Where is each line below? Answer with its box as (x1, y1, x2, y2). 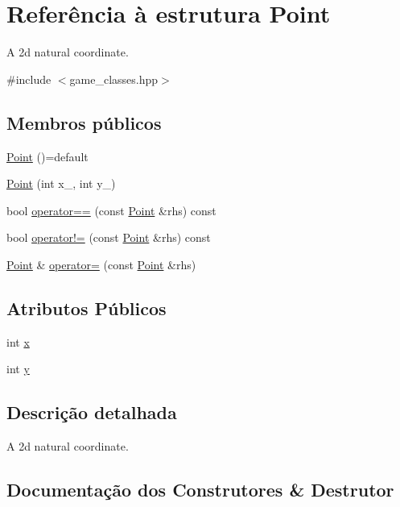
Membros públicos (6, 110, 162, 135)
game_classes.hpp (69, 70, 159, 87)
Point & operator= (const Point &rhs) (6, 256, 196, 272)
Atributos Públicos (6, 295, 167, 320)
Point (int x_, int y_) (6, 175, 116, 192)
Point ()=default (6, 148, 89, 164)
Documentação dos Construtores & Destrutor (6, 477, 394, 502)
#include (6, 70, 52, 87)
